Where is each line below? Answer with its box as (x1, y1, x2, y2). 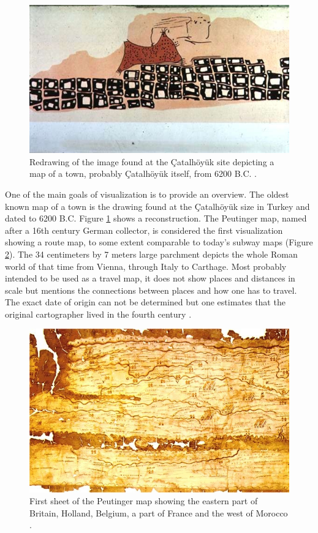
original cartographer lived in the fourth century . (5, 307, 192, 320)
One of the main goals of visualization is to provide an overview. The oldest (5, 187, 289, 200)
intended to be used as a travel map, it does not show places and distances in (5, 272, 295, 285)
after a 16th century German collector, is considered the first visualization (5, 223, 283, 236)
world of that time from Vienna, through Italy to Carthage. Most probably (5, 259, 287, 272)
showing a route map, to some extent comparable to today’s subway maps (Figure (5, 236, 313, 248)
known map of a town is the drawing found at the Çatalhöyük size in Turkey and (5, 199, 310, 212)
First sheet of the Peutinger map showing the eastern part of (29, 494, 258, 507)
